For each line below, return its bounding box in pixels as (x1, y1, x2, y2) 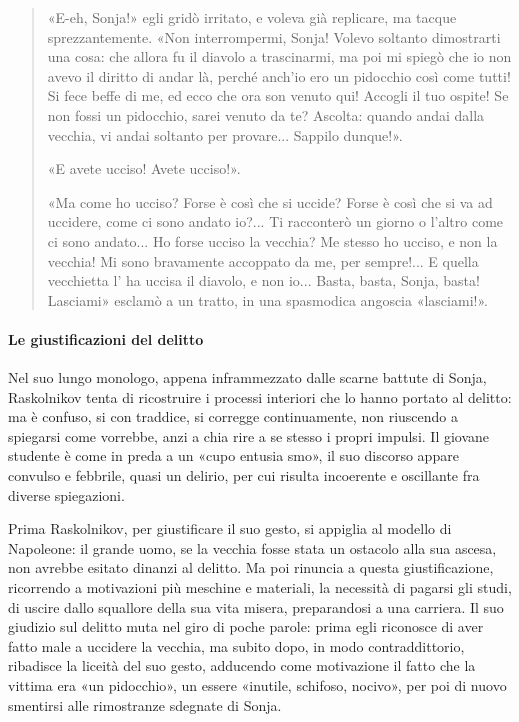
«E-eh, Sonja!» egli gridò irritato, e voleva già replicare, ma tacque (47, 7, 457, 27)
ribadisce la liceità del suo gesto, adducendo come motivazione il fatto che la (8, 655, 476, 676)
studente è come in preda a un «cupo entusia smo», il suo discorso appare (8, 445, 459, 466)
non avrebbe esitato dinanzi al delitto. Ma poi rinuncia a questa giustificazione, (8, 557, 494, 578)
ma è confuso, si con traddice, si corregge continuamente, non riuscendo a (8, 406, 458, 427)
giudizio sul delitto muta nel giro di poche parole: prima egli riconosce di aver (8, 616, 484, 637)
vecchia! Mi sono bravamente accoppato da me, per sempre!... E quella (47, 250, 479, 271)
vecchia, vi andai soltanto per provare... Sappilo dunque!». (47, 124, 403, 145)
